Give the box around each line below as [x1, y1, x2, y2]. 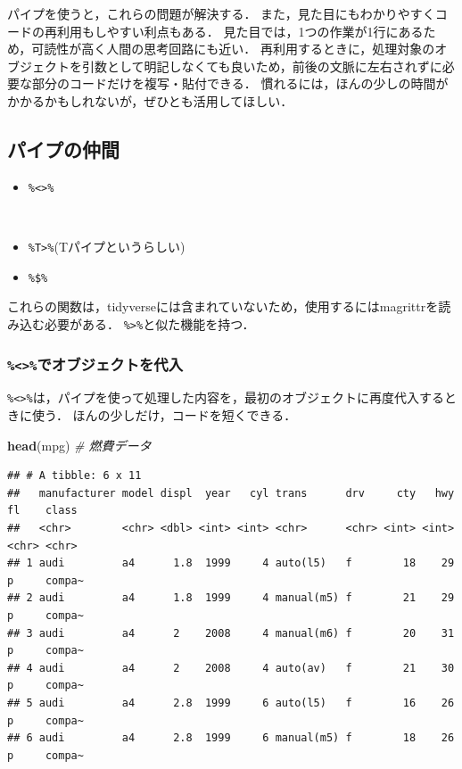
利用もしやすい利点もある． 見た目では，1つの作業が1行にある [56, 21, 424, 40]
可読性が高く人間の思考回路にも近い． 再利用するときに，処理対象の [31, 39, 435, 58]
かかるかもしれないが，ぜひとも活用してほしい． [7, 91, 293, 110]
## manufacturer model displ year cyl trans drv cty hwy [7, 486, 455, 500]
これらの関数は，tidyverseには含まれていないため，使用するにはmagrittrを [7, 297, 439, 316]
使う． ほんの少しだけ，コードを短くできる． [31, 406, 297, 425]
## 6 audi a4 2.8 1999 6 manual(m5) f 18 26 [7, 732, 455, 745]
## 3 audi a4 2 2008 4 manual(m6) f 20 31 [7, 626, 455, 640]
